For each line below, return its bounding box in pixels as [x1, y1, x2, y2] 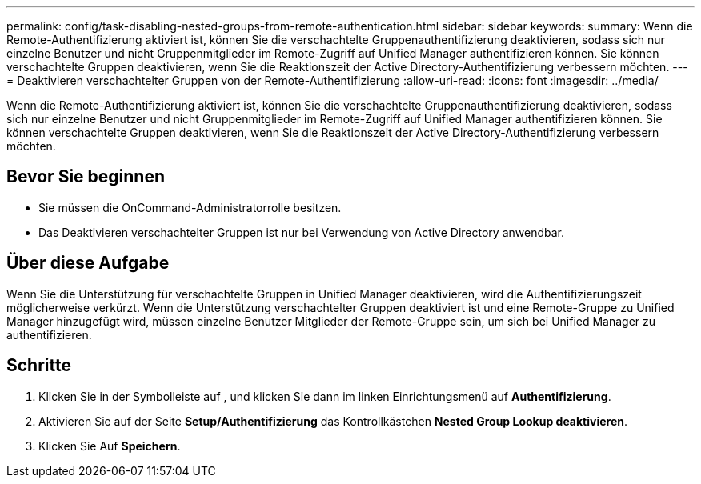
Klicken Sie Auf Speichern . [38, 438, 181, 453]
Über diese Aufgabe [6, 253, 170, 274]
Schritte [6, 355, 71, 376]
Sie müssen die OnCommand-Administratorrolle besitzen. [38, 200, 342, 214]
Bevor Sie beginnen [6, 166, 166, 187]
